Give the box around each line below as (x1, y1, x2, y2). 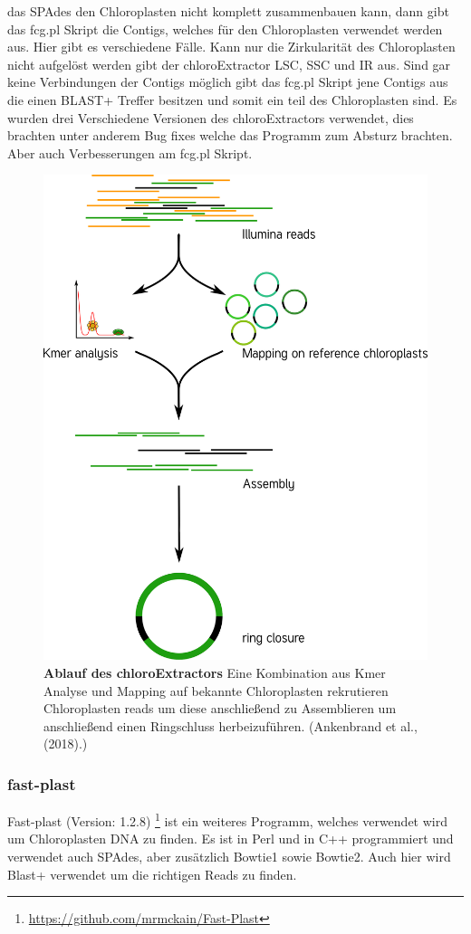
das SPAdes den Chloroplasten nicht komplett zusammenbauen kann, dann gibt (7, 2, 449, 20)
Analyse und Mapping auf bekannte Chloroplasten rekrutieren (43, 681, 389, 700)
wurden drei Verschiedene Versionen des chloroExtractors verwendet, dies (7, 108, 414, 127)
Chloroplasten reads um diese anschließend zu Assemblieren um (43, 699, 397, 718)
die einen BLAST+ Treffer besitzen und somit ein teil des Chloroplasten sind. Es (7, 90, 457, 109)
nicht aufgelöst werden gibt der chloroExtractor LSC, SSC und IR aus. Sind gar (7, 54, 451, 73)
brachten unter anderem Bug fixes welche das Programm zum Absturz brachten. (7, 126, 453, 145)
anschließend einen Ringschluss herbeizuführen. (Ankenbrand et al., (43, 716, 418, 735)
